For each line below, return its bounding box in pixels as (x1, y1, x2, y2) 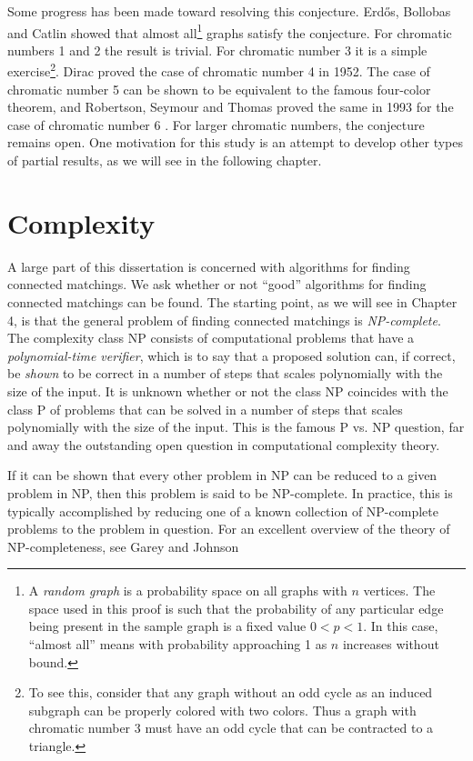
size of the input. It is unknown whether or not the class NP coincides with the (7, 381, 448, 400)
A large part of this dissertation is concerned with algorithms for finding (7, 256, 410, 275)
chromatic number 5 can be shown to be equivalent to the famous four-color (7, 79, 431, 98)
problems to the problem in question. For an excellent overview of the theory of (7, 519, 450, 538)
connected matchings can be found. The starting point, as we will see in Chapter (7, 292, 458, 311)
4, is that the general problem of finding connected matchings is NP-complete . (7, 310, 441, 329)
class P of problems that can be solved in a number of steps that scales (7, 399, 403, 418)
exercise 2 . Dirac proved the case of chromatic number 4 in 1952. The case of (7, 59, 430, 81)
